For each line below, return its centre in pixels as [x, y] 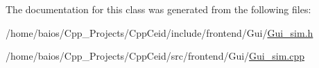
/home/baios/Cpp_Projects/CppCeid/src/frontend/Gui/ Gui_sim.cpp [155, 56]
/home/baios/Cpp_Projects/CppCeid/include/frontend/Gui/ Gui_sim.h [159, 32]
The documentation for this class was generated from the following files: [158, 9]
